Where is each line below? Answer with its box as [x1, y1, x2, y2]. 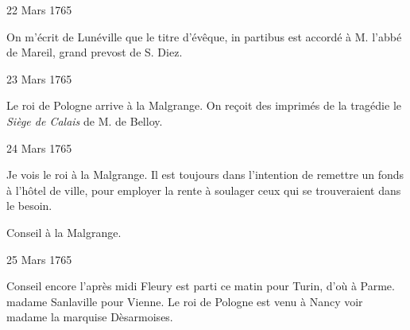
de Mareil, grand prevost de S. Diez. [6, 44, 183, 60]
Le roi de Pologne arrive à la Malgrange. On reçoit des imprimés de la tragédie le [6, 97, 401, 114]
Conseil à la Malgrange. [6, 223, 122, 240]
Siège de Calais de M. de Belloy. [6, 112, 163, 129]
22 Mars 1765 [6, 2, 72, 17]
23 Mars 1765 [6, 70, 72, 87]
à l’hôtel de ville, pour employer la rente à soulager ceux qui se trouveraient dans [6, 181, 401, 198]
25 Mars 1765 [6, 250, 72, 267]
